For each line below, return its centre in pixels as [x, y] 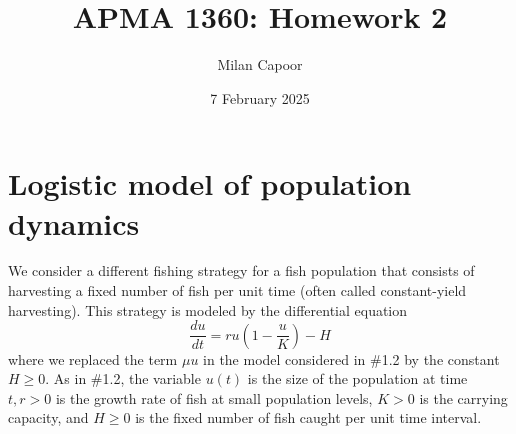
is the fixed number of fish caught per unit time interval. [308, 417]
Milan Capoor [260, 64]
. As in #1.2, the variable [123, 378]
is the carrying [463, 397]
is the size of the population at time [357, 378]
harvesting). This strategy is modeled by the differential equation [208, 309]
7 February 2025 [260, 97]
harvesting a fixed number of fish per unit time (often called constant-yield [237, 290]
